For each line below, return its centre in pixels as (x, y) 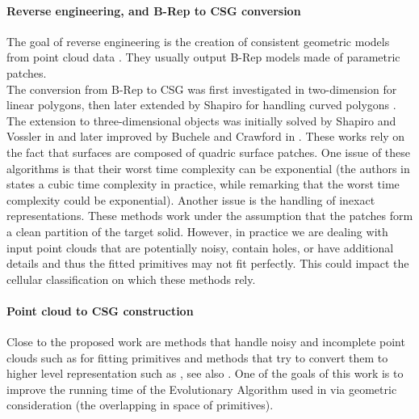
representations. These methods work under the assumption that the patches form (210, 216)
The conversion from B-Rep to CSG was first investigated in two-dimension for (202, 89)
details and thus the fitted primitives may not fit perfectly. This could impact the (208, 263)
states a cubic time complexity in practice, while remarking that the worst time (203, 184)
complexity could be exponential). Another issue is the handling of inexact (191, 199)
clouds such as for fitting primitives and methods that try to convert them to (197, 357)
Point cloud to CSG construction (100, 310)
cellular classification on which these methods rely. (131, 279)
